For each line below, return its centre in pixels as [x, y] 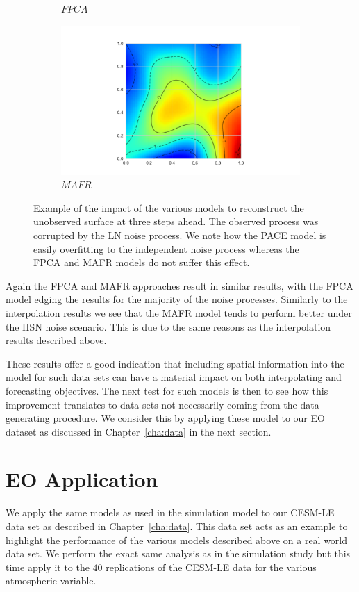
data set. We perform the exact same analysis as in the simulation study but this [178, 553]
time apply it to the [48, 567]
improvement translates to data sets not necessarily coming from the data [162, 404]
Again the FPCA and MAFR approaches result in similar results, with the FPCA [179, 285]
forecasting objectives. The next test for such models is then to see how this [167, 390]
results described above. [56, 340]
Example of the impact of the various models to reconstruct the [169, 207]
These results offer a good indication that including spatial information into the [175, 363]
